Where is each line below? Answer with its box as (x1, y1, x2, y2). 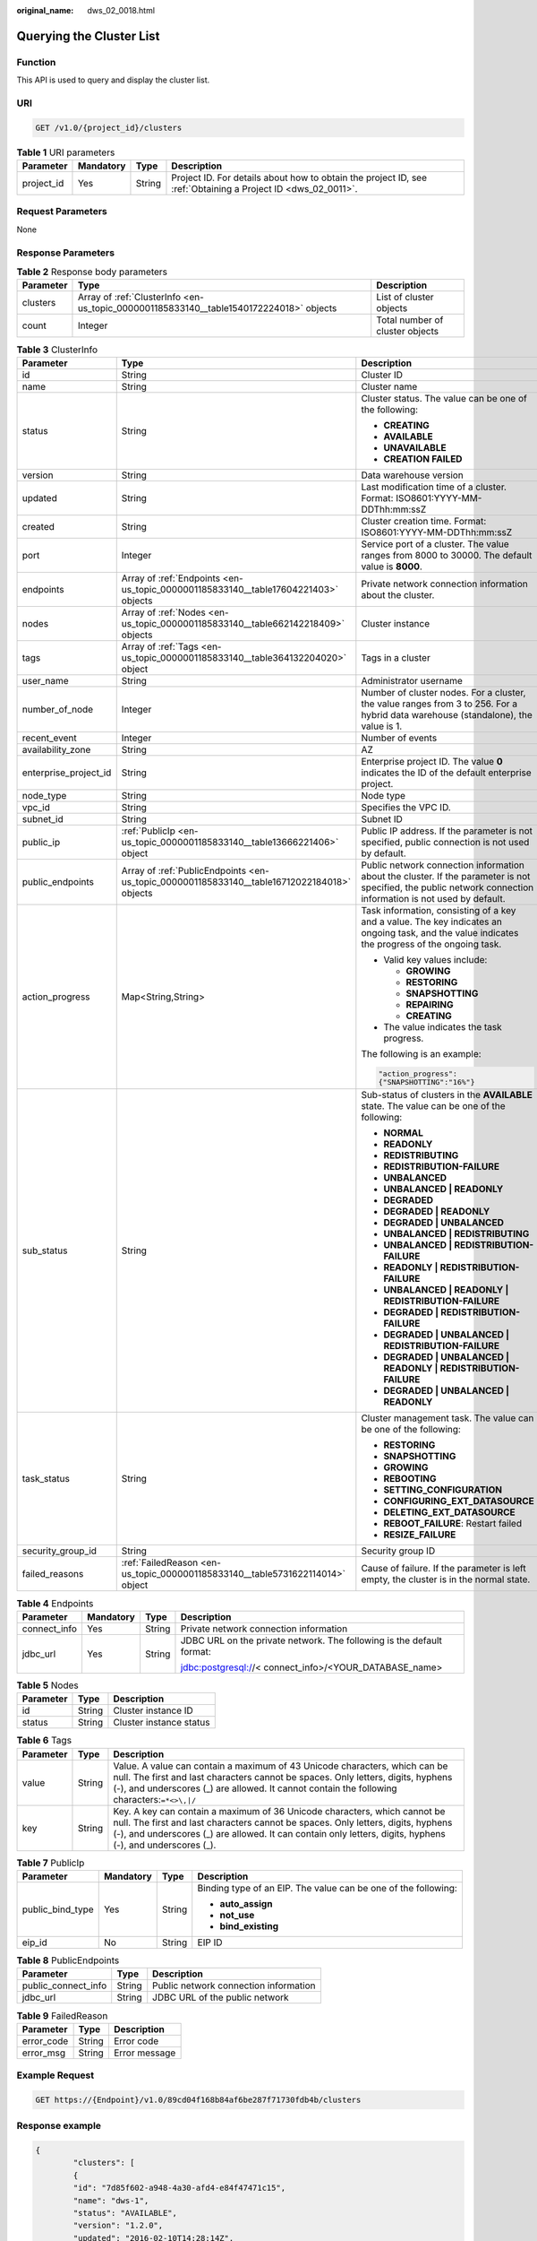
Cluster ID (361, 368, 403, 381)
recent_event (21, 731, 77, 744)
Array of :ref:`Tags (121, 640, 199, 653)
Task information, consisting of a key (361, 904, 516, 916)
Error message (113, 2046, 176, 2059)
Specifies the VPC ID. (361, 800, 451, 813)
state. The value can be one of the (361, 1100, 506, 1112)
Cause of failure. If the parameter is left (361, 1562, 527, 1575)
